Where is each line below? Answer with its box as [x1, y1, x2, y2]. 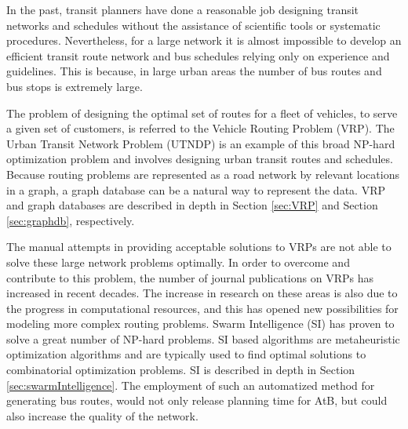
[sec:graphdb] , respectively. [6, 212, 135, 228]
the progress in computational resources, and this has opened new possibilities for [6, 300, 399, 316]
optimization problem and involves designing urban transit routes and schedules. [6, 151, 393, 167]
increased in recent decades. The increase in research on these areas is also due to [6, 285, 398, 301]
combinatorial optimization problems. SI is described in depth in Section [6, 362, 355, 378]
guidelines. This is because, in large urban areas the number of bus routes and [6, 63, 382, 79]
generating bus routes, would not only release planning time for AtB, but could [6, 392, 388, 409]
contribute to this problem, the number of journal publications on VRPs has [6, 269, 373, 285]
